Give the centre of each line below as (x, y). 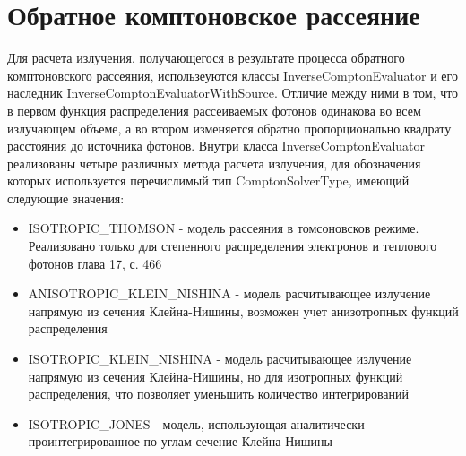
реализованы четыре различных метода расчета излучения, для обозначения (214, 163)
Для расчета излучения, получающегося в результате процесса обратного (206, 58)
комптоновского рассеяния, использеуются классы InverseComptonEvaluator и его (233, 75)
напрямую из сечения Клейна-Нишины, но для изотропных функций (216, 376)
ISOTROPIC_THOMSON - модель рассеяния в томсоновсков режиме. (224, 228)
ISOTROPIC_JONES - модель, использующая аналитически (196, 423)
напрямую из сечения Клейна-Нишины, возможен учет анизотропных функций (243, 310)
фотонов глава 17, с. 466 (95, 263)
